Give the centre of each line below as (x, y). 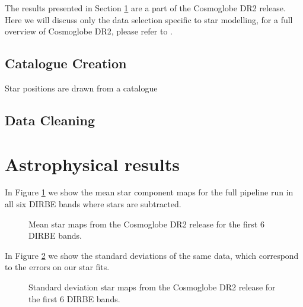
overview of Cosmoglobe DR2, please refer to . (89, 31)
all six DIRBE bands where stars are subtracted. (93, 204)
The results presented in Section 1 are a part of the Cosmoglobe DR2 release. (145, 8)
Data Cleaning (50, 120)
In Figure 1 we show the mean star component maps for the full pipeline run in (149, 192)
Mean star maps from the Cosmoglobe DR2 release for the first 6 (146, 224)
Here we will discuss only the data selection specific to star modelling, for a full (149, 19)
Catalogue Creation (66, 63)
